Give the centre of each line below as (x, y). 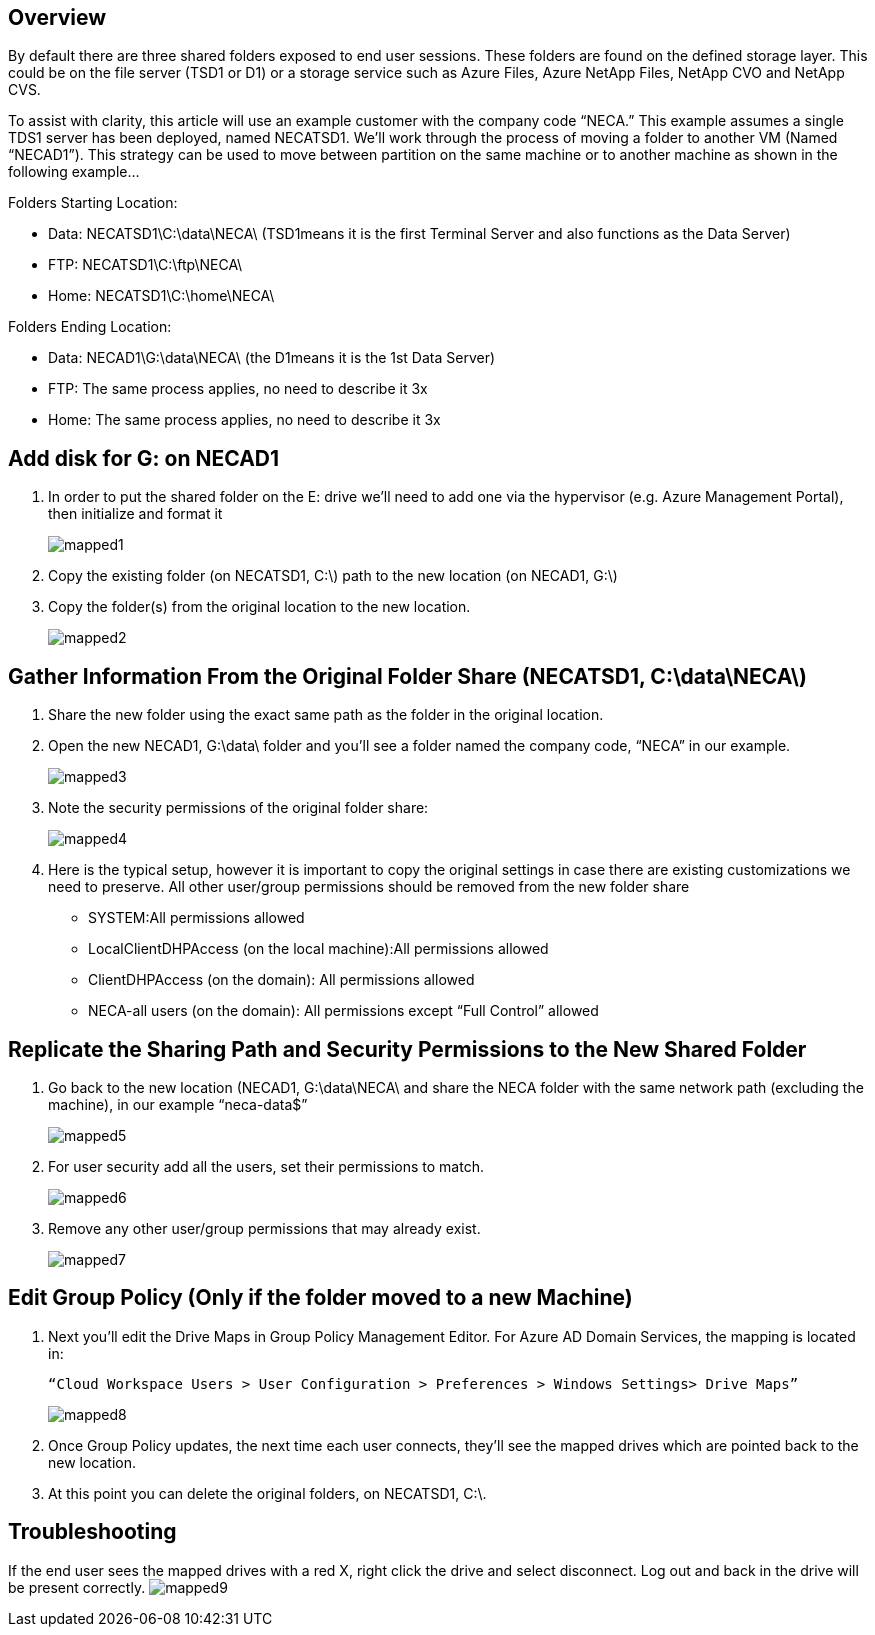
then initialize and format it (135, 514)
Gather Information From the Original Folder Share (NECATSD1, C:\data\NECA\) (407, 676)
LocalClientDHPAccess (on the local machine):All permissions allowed (318, 949)
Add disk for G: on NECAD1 (144, 458)
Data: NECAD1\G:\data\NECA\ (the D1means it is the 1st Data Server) (272, 358)
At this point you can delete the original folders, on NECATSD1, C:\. (267, 1493)
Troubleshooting (92, 1532)
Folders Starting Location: (93, 203)
